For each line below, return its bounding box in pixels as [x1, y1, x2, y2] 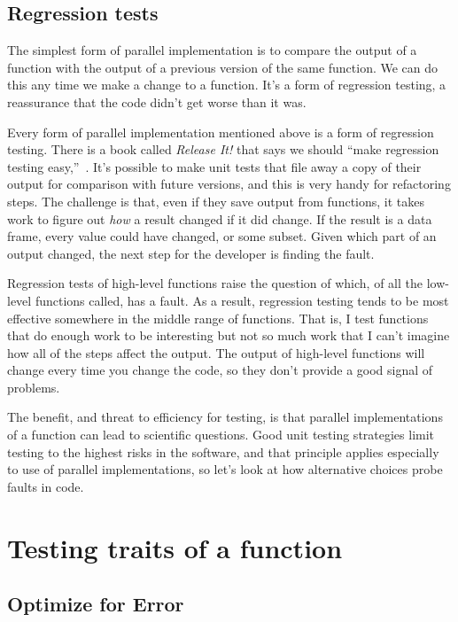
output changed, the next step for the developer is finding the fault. [7, 244, 375, 262]
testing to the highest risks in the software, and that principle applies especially [7, 442, 439, 461]
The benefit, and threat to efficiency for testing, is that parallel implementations [7, 408, 443, 426]
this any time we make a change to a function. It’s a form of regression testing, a [7, 75, 446, 94]
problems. [7, 377, 60, 396]
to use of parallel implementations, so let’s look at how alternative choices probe [7, 460, 443, 478]
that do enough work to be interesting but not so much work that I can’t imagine [7, 326, 450, 345]
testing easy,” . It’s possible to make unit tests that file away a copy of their [7, 157, 422, 175]
